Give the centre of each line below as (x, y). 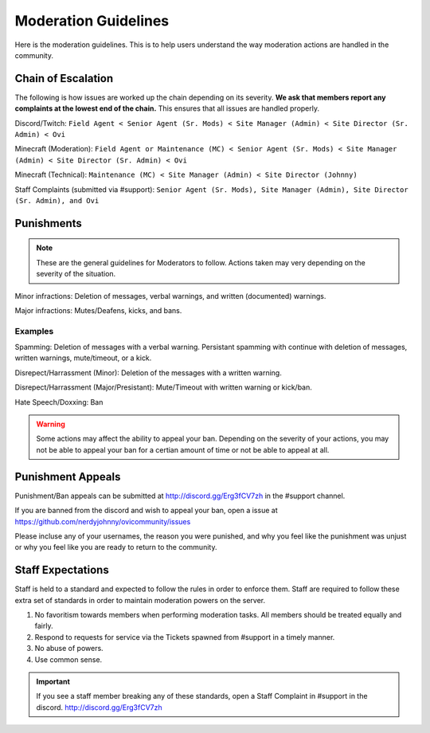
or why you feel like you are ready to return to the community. (116, 547)
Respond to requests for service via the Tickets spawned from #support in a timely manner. (185, 637)
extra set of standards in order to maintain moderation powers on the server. (140, 600)
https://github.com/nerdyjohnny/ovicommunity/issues (103, 521)
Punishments (49, 223)
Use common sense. (68, 659)
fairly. (44, 626)
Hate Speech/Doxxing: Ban (59, 402)
